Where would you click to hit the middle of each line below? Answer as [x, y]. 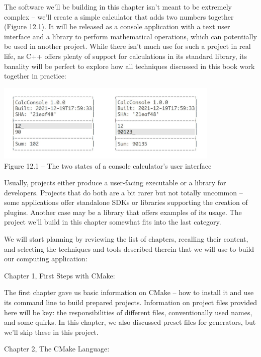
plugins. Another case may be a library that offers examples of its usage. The [123, 212]
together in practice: [35, 76]
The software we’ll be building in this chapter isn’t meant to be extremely [118, 7]
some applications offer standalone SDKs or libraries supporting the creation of [126, 202]
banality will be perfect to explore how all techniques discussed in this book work [129, 66]
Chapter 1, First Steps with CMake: [60, 275]
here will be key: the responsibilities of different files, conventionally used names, [128, 312]
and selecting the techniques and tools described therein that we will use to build [129, 248]
